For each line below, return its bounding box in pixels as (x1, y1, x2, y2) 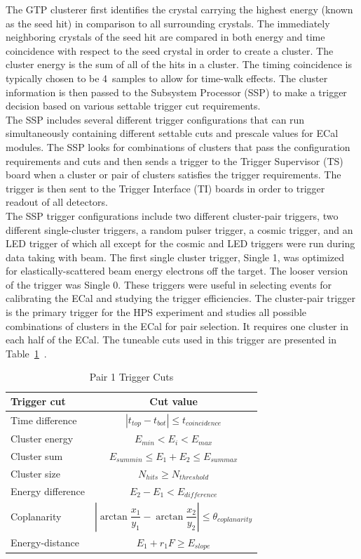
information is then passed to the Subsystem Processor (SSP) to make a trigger (6, 84, 347, 99)
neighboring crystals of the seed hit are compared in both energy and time (6, 29, 325, 44)
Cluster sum (11, 448, 63, 463)
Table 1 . (6, 346, 47, 360)
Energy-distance (11, 535, 79, 550)
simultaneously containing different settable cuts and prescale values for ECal (6, 126, 339, 140)
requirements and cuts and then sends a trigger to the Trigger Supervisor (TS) (6, 153, 343, 168)
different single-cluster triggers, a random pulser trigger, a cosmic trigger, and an (6, 222, 353, 237)
